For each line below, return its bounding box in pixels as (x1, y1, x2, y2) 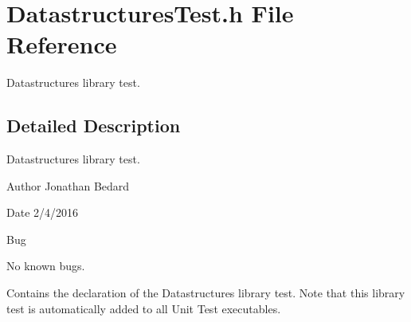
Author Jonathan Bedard (6, 177, 130, 194)
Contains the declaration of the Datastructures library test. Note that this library (6, 285, 405, 301)
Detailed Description (6, 113, 181, 138)
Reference (6, 28, 117, 61)
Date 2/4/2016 (6, 204, 79, 221)
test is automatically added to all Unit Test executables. (6, 300, 281, 316)
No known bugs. (6, 257, 85, 274)
